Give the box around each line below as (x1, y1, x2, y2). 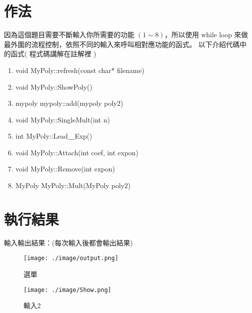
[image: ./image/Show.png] (24, 286, 111, 293)
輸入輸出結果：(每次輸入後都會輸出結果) (4, 237, 133, 247)
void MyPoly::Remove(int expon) (15, 164, 115, 174)
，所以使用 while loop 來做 (164, 29, 248, 40)
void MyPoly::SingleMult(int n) (15, 114, 110, 124)
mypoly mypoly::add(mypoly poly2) (15, 98, 124, 108)
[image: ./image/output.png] (24, 255, 119, 262)
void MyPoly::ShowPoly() (15, 81, 93, 92)
